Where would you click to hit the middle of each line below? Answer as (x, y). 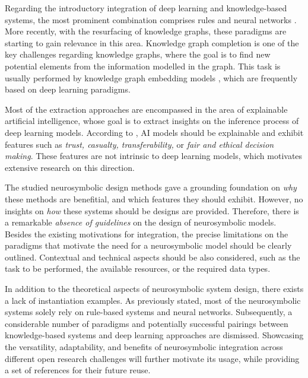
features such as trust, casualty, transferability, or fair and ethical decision (139, 144)
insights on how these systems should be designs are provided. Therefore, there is (152, 210)
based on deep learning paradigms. (68, 89)
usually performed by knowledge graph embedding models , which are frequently (151, 77)
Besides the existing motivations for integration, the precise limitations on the (147, 234)
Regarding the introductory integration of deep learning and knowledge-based (146, 8)
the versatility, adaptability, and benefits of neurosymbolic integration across (144, 347)
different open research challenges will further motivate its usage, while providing (152, 358)
